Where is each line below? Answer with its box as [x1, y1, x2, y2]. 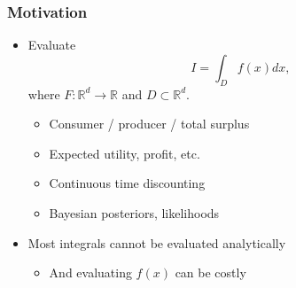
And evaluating [49, 263, 132, 282]
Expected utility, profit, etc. [49, 144, 200, 162]
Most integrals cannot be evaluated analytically [27, 233, 286, 252]
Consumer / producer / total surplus [49, 114, 250, 133]
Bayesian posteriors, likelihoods [49, 203, 220, 222]
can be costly [175, 263, 246, 282]
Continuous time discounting [49, 174, 206, 192]
